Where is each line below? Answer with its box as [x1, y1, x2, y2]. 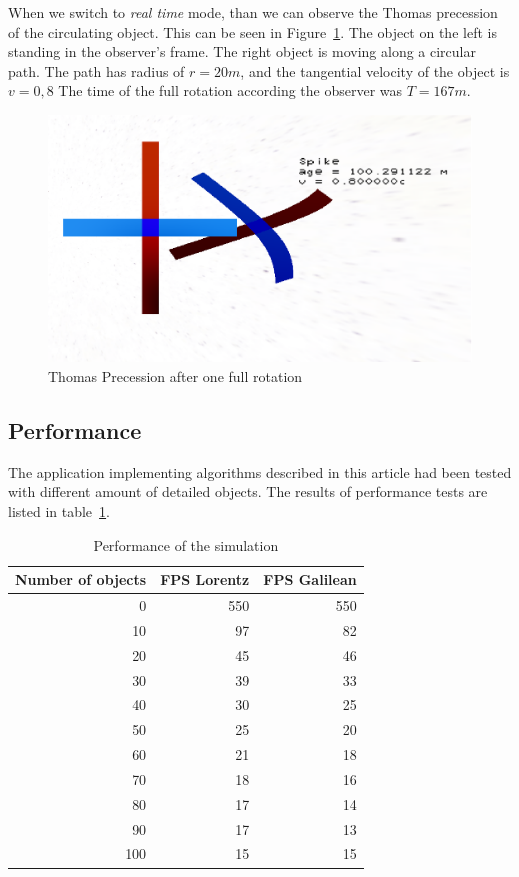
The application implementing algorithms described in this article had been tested [8, 461, 512, 482]
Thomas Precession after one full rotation [48, 365, 303, 386]
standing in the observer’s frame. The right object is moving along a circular [8, 41, 476, 62]
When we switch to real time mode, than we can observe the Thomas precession [8, 2, 498, 22]
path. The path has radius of [8, 60, 185, 81]
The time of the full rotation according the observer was [58, 80, 403, 101]
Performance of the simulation [93, 534, 279, 555]
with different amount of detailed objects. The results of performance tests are [8, 481, 488, 502]
